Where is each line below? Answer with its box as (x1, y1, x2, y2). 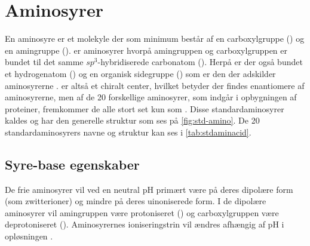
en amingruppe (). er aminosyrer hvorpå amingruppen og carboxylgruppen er (5, 44, 288, 56)
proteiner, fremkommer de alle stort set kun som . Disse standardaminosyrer (5, 102, 284, 115)
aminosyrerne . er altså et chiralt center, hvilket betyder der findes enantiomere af (5, 79, 305, 91)
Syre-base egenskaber (5, 155, 140, 173)
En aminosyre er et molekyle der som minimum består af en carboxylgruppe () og (5, 32, 305, 45)
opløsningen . (5, 230, 53, 242)
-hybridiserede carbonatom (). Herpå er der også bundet (97, 56, 303, 68)
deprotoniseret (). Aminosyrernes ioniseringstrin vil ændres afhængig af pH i (5, 218, 284, 230)
